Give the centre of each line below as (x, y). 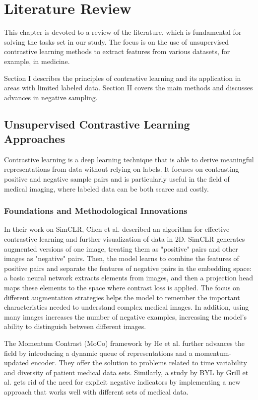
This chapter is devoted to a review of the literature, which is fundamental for (123, 32)
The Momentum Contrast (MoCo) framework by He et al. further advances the (124, 343)
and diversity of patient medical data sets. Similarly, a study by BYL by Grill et (126, 372)
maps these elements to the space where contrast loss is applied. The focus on (122, 288)
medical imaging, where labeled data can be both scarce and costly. (106, 188)
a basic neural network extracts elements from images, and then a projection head (129, 278)
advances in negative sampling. (51, 97)
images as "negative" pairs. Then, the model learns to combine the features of (122, 258)
